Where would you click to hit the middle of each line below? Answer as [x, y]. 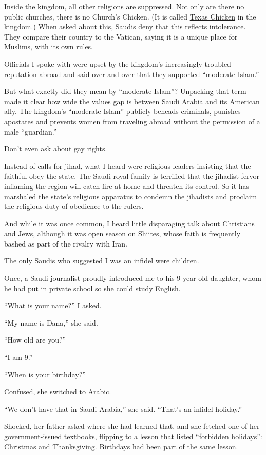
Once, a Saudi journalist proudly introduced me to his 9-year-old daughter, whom [133, 278]
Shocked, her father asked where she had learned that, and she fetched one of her [132, 426]
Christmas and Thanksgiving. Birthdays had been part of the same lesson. [121, 446]
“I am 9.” [18, 357]
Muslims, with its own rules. [49, 46]
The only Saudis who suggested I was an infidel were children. [102, 261]
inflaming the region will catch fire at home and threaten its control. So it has [127, 186]
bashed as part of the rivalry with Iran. [66, 243]
